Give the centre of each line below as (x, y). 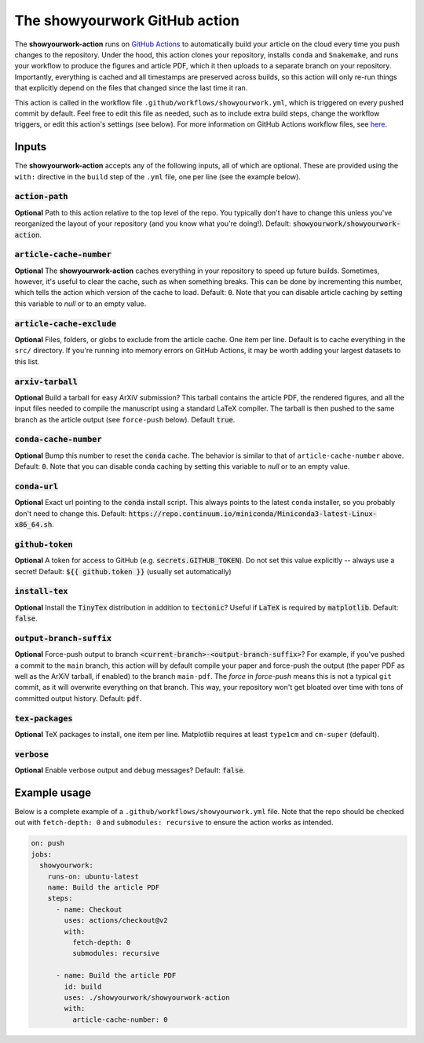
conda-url (37, 486)
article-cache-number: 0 (120, 1019)
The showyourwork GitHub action (127, 20)
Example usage (53, 792)
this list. (27, 361)
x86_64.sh (33, 525)
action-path (41, 197)
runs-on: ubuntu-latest (93, 876)
